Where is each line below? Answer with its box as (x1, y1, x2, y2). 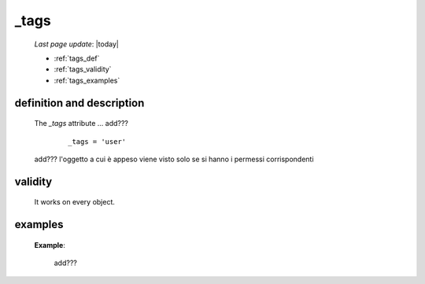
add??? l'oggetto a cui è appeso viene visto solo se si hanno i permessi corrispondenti (34, 154, 314, 164)
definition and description (14, 96, 145, 109)
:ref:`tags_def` (54, 53, 100, 63)
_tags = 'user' (68, 137, 127, 146)
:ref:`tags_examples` (54, 76, 120, 85)
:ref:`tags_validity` (54, 65, 112, 74)
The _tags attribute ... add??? (34, 119, 129, 128)
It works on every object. (34, 197, 116, 207)
